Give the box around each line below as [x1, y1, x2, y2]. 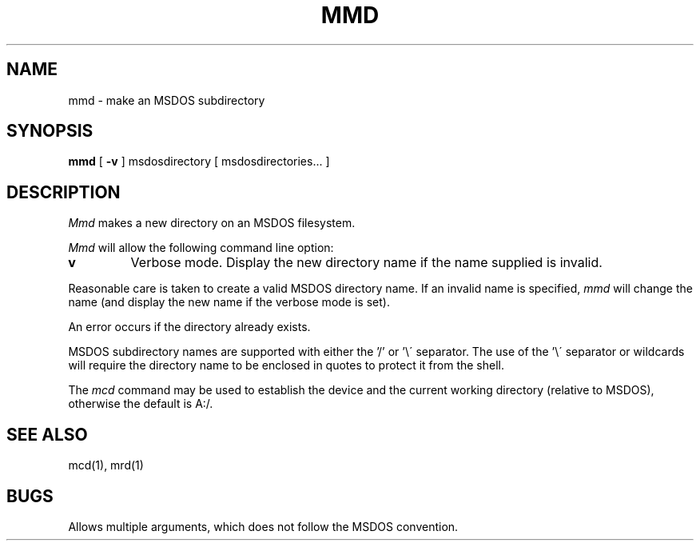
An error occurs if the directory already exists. [68, 320, 311, 334]
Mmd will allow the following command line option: [68, 241, 334, 255]
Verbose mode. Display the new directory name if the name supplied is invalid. [130, 254, 603, 271]
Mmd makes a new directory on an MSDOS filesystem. [68, 216, 356, 230]
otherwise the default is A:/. [68, 397, 213, 411]
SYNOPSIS [6, 121, 93, 142]
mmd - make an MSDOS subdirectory [68, 93, 265, 107]
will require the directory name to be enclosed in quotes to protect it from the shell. [68, 358, 505, 373]
